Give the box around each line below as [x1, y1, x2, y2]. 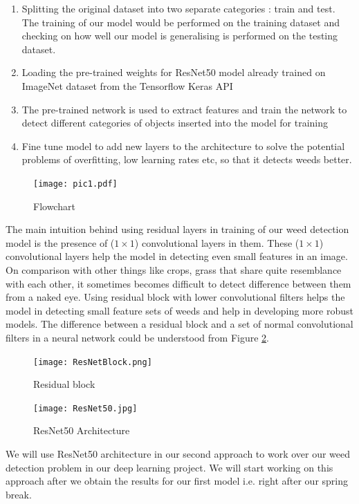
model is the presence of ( [6, 235, 115, 250]
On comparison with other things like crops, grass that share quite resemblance [6, 262, 342, 277]
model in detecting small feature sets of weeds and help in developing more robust [6, 303, 353, 317]
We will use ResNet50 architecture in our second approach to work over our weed [6, 447, 351, 461]
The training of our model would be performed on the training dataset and [21, 15, 340, 29]
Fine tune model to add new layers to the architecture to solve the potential [21, 138, 345, 153]
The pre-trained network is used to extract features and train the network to [21, 102, 347, 116]
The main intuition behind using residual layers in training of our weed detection [6, 222, 349, 236]
